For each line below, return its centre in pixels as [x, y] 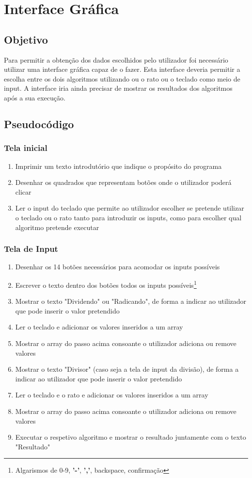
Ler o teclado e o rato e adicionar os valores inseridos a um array [112, 395]
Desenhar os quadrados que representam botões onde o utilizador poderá [123, 182]
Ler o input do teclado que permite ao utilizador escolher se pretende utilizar [130, 208]
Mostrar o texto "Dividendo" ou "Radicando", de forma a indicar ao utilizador [131, 301]
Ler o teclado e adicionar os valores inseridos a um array [99, 327]
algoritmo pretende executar [57, 227]
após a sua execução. [35, 97]
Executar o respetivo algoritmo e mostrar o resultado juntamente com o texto [131, 437]
